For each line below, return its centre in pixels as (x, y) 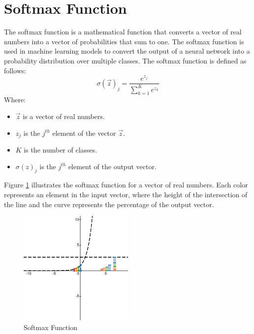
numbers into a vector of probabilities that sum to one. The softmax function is (124, 41)
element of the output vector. (112, 166)
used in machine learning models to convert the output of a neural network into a (127, 51)
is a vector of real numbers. (64, 116)
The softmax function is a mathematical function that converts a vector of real (123, 32)
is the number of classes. (61, 150)
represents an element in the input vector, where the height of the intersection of (126, 195)
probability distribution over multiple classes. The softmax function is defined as (125, 60)
